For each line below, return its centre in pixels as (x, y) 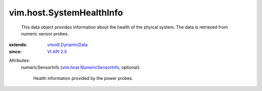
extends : (18, 45)
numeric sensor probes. (45, 33)
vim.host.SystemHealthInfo (66, 13)
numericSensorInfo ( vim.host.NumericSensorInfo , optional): (81, 67)
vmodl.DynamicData (67, 45)
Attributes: (19, 61)
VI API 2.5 (57, 51)
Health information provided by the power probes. (83, 78)
